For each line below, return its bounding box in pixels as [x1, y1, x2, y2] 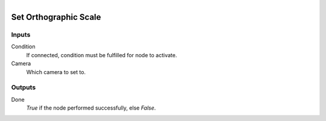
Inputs [11, 30, 31, 39]
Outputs [11, 83, 36, 92]
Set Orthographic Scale [11, 12, 101, 22]
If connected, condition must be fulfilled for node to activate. [26, 51, 177, 58]
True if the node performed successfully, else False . [26, 104, 156, 111]
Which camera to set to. [26, 68, 86, 75]
